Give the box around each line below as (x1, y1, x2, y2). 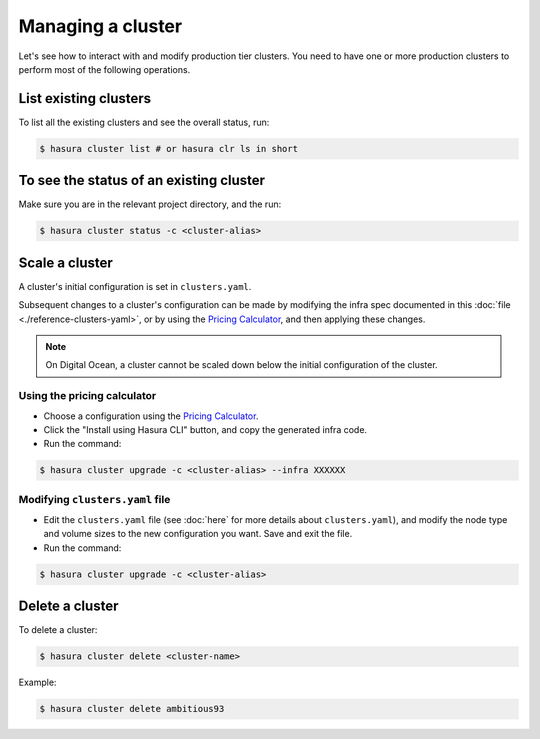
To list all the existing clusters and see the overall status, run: (18, 116, 270, 128)
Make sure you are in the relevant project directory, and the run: (18, 198, 282, 210)
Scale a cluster (18, 254, 114, 271)
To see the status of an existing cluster (18, 172, 265, 189)
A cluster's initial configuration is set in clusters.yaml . (18, 280, 252, 292)
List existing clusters (18, 90, 152, 107)
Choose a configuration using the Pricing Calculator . (43, 410, 259, 422)
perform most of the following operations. (18, 63, 191, 75)
